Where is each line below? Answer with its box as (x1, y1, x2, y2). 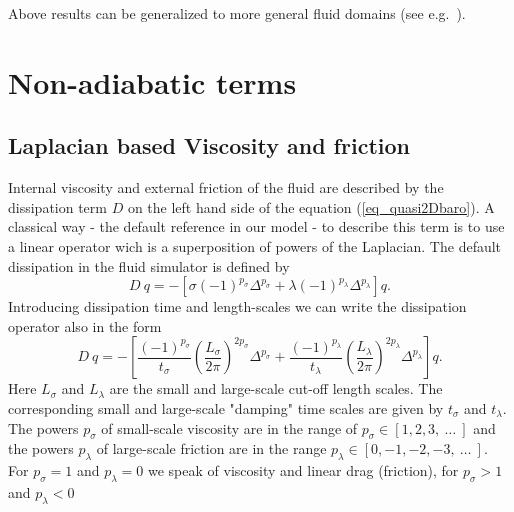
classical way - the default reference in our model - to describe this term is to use (8, 216, 505, 237)
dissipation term (8, 196, 107, 217)
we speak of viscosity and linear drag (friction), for (148, 460, 459, 481)
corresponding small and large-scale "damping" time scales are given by (8, 397, 444, 418)
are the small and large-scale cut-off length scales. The (109, 378, 443, 399)
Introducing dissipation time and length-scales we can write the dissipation (8, 296, 467, 317)
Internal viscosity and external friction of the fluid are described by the (8, 177, 444, 198)
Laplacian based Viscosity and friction (8, 130, 410, 161)
